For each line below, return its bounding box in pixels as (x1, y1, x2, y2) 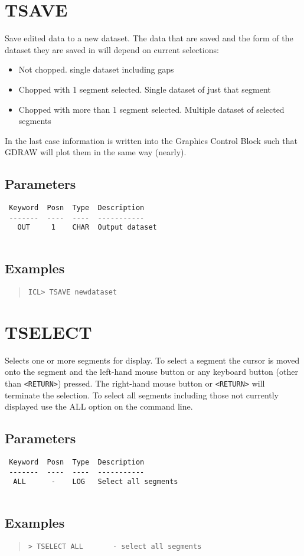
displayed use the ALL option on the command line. (5, 400, 193, 413)
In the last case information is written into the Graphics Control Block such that (5, 134, 298, 146)
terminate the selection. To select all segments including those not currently (5, 388, 279, 401)
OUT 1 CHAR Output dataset (17, 223, 157, 232)
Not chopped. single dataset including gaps (18, 63, 174, 76)
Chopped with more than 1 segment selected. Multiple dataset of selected (18, 103, 285, 115)
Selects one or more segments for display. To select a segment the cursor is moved (5, 354, 300, 366)
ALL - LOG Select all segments (13, 477, 178, 486)
